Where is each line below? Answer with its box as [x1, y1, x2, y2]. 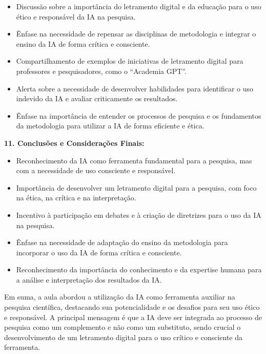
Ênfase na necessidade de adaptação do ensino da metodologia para [16, 237, 228, 248]
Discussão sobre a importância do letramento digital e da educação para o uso [16, 1, 261, 11]
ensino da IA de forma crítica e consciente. [16, 38, 150, 49]
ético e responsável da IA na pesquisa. [16, 11, 136, 22]
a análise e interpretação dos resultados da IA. [16, 274, 162, 285]
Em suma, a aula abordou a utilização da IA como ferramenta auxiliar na [4, 291, 235, 302]
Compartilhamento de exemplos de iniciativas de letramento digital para [16, 55, 243, 66]
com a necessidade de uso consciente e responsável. [16, 165, 176, 176]
